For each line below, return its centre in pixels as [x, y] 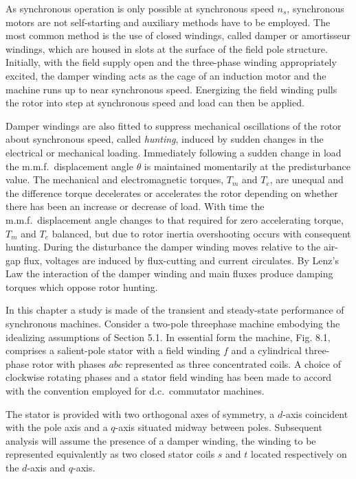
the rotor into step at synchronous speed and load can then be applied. [155, 103]
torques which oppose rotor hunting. [82, 287]
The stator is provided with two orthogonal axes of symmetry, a [140, 413]
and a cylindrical [266, 350]
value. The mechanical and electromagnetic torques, [115, 179]
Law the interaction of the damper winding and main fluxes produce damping [169, 273]
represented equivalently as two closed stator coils [110, 454]
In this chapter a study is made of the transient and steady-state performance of [175, 310]
